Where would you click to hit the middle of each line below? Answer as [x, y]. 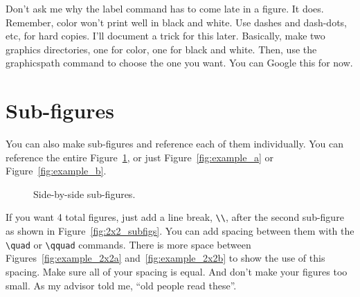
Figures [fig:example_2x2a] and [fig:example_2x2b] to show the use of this [165, 258]
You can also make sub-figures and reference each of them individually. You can [175, 144]
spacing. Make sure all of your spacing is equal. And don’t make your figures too [177, 271]
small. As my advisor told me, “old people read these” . [121, 285]
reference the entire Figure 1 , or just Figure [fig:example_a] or [139, 157]
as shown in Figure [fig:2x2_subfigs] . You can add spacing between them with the [180, 231]
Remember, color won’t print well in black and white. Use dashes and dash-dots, [177, 22]
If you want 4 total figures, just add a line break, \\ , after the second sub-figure [175, 217]
